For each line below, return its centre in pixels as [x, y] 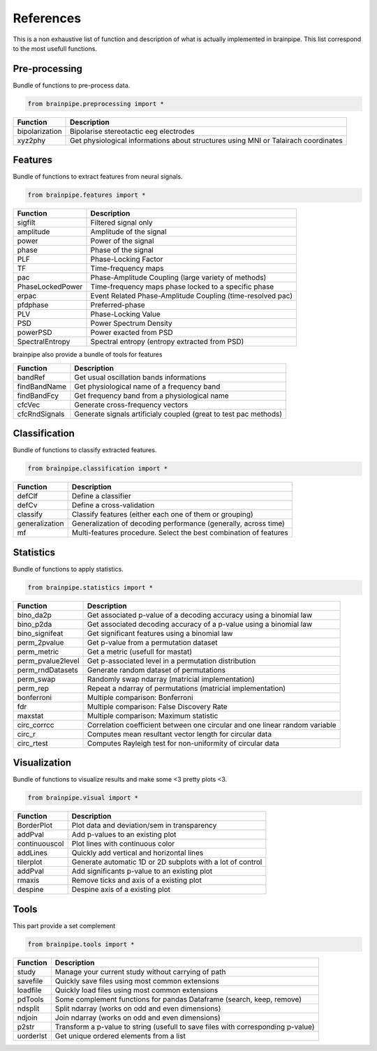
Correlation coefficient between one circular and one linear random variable [212, 724]
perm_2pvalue [40, 642]
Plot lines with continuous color [123, 844]
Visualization [42, 763]
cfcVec [29, 405]
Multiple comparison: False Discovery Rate [157, 706]
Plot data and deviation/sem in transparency [144, 826]
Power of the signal [122, 241]
